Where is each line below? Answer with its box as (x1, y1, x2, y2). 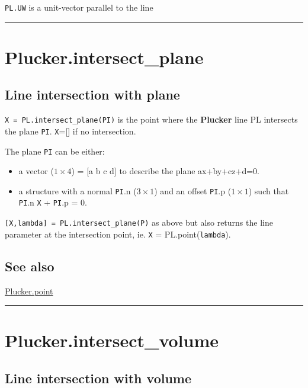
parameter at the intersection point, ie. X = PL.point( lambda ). (5, 227, 231, 240)
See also (5, 256, 54, 275)
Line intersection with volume (5, 368, 192, 387)
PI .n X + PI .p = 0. (18, 196, 87, 209)
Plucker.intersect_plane (5, 44, 204, 69)
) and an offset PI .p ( (154, 184, 232, 197)
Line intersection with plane (5, 85, 180, 104)
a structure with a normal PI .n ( (18, 184, 137, 197)
